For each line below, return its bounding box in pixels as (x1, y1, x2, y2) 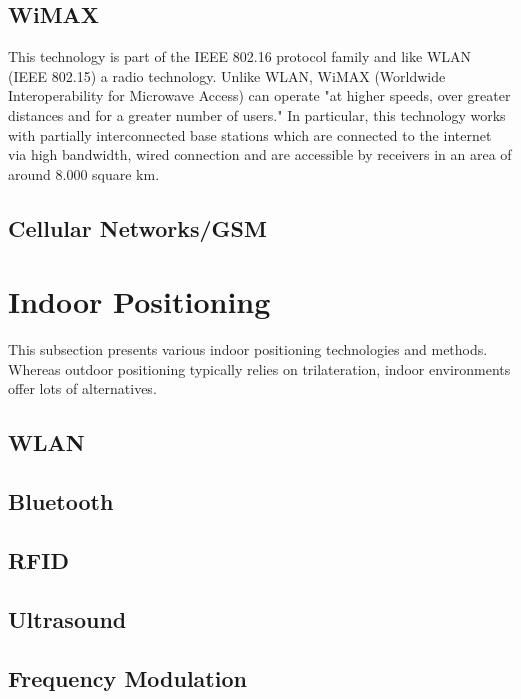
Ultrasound (8, 603, 127, 634)
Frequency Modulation (8, 662, 247, 693)
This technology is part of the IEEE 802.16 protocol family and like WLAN (8, 46, 472, 67)
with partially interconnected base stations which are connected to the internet (8, 124, 492, 145)
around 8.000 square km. (8, 163, 160, 184)
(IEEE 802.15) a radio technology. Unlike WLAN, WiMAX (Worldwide (8, 65, 446, 86)
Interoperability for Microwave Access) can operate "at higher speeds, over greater (8, 85, 511, 106)
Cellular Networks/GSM (8, 212, 267, 243)
